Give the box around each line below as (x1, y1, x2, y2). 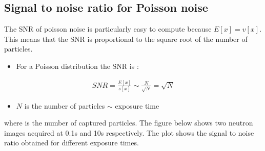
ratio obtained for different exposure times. (4, 137, 139, 148)
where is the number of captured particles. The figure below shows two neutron (4, 117, 253, 128)
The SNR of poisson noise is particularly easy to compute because (4, 23, 212, 34)
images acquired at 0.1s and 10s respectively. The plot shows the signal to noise (4, 127, 254, 138)
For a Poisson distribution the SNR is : (16, 60, 139, 71)
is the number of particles (24, 100, 105, 111)
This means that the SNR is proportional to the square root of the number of (4, 33, 248, 44)
